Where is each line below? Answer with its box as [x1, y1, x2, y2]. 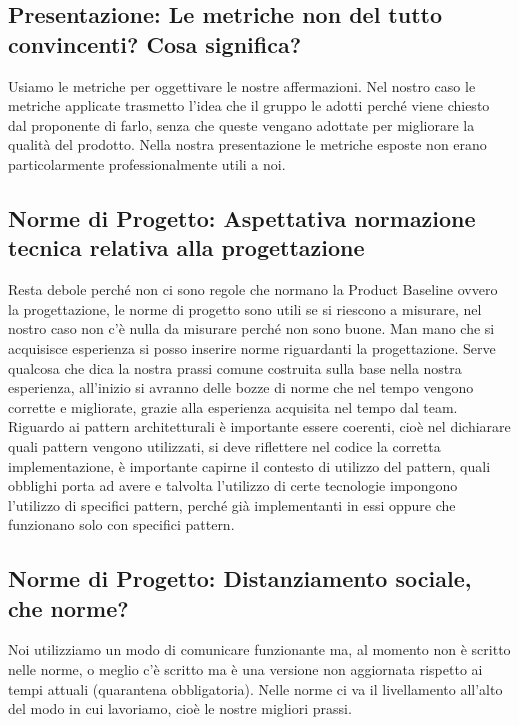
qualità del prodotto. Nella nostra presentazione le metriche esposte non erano [8, 134, 487, 155]
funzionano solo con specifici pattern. [8, 514, 235, 535]
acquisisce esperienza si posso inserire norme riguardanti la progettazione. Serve [8, 337, 496, 358]
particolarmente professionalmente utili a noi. [8, 153, 286, 174]
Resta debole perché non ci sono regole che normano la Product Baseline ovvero [8, 279, 498, 300]
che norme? [8, 592, 129, 623]
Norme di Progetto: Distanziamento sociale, [8, 563, 472, 594]
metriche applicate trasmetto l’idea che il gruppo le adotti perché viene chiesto [8, 95, 490, 116]
